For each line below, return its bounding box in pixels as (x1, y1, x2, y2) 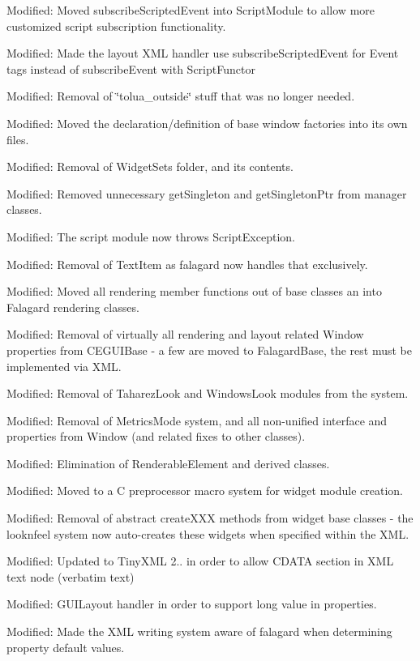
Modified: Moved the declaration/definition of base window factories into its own (6, 114, 408, 131)
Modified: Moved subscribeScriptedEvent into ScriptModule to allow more (6, 2, 375, 18)
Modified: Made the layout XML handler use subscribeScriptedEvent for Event (6, 45, 399, 62)
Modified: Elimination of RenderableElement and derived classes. (6, 454, 330, 471)
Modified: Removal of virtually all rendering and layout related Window (6, 326, 364, 343)
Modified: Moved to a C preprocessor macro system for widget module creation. (6, 482, 403, 499)
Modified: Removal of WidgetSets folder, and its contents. (6, 158, 294, 175)
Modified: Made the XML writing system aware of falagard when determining (6, 623, 392, 640)
